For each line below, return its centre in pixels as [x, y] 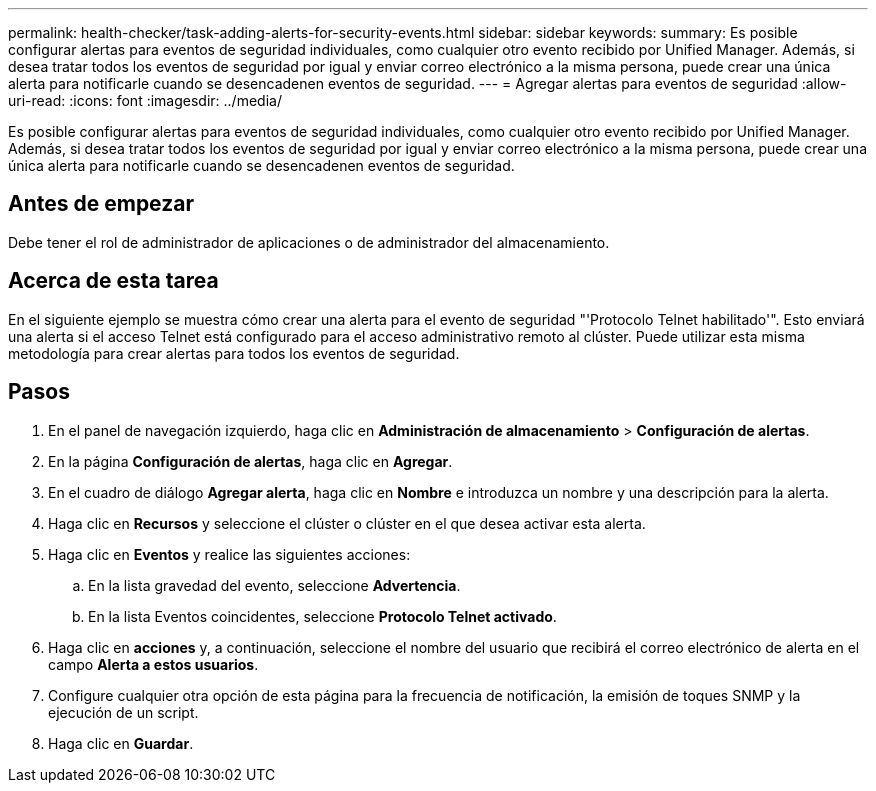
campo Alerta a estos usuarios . [153, 664]
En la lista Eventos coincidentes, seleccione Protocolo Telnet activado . [322, 616]
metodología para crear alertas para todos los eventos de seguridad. [234, 353]
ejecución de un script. [123, 712]
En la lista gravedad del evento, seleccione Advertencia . [274, 585]
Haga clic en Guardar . [121, 743]
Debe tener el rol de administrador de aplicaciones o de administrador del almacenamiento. [309, 242]
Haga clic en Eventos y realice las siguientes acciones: [229, 554]
